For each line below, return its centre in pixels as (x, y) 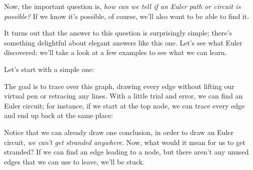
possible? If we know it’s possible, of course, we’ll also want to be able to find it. (127, 16)
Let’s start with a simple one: (49, 69)
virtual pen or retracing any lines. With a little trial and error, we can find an (123, 96)
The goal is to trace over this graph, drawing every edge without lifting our (119, 86)
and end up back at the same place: (58, 115)
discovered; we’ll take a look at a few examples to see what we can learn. (115, 52)
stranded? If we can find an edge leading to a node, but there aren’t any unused (126, 152)
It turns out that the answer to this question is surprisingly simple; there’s (118, 33)
